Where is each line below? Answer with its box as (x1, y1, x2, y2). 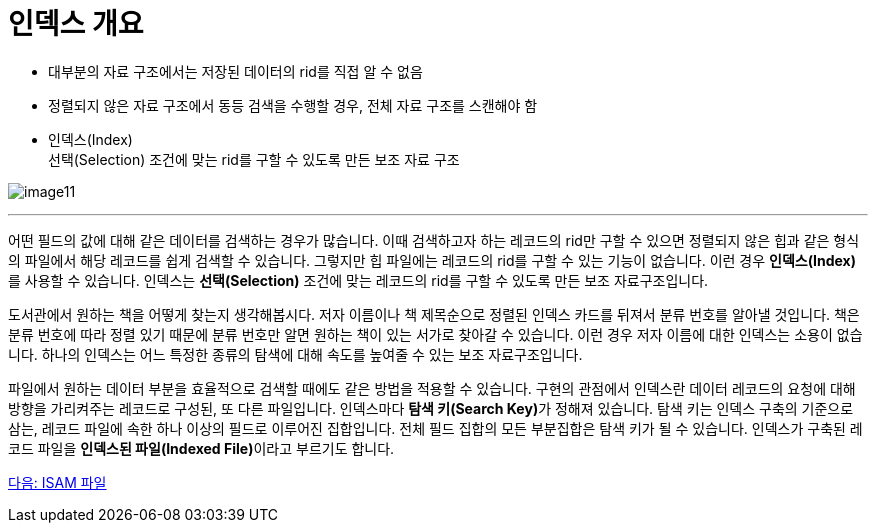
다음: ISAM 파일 (8, 473, 107, 491)
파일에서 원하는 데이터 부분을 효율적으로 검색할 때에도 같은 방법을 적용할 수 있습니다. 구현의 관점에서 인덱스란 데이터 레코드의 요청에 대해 (8, 379, 856, 397)
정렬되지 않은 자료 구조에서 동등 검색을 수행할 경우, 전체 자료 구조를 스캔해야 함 (48, 96, 538, 114)
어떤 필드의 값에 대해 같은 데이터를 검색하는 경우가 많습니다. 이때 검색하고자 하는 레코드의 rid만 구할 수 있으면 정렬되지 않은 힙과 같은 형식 (8, 231, 860, 249)
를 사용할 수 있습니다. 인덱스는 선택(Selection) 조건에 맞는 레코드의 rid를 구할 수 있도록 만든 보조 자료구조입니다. (8, 271, 709, 289)
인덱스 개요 (8, 7, 144, 41)
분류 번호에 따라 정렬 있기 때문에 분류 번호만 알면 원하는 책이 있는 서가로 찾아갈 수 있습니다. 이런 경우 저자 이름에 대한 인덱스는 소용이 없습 (8, 325, 863, 343)
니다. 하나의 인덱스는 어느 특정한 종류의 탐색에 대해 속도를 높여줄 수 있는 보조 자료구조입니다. (8, 345, 583, 363)
